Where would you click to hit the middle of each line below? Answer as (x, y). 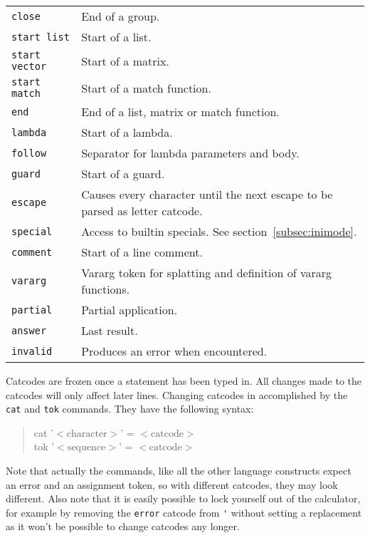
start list (41, 37)
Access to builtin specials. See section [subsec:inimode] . (219, 231)
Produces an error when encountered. (174, 351)
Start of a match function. (146, 88)
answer (29, 330)
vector (29, 66)
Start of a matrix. (125, 61)
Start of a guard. (123, 174)
